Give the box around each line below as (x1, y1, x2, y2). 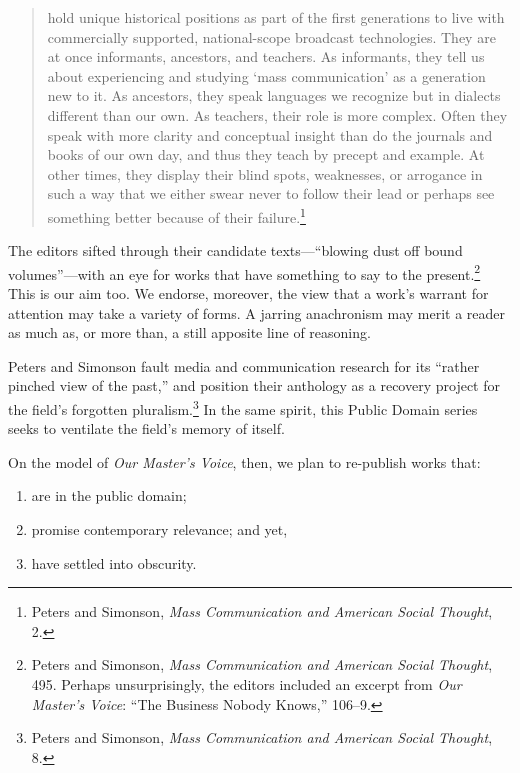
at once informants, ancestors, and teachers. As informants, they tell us (47, 46, 485, 67)
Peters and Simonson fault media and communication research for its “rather (8, 355, 480, 376)
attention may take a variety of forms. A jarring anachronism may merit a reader (8, 302, 506, 323)
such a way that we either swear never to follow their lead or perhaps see (47, 183, 495, 204)
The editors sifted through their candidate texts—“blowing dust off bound (8, 240, 463, 261)
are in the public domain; (31, 485, 187, 506)
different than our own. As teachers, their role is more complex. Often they (47, 104, 508, 125)
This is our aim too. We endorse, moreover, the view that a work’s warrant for (8, 283, 489, 304)
